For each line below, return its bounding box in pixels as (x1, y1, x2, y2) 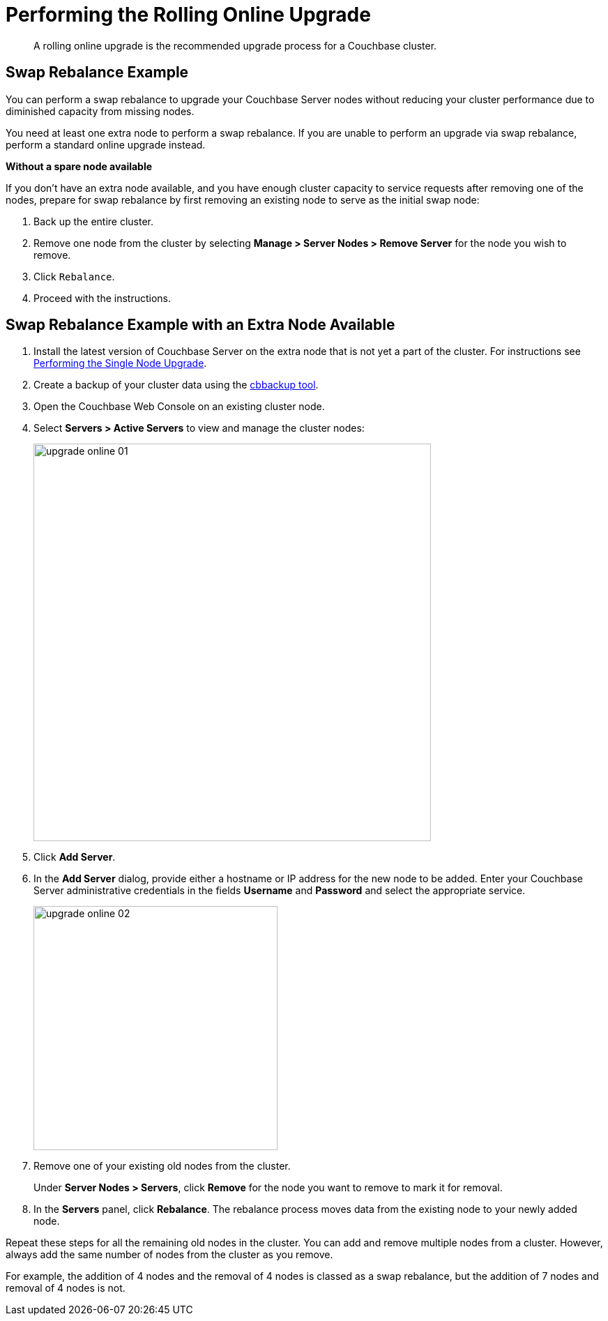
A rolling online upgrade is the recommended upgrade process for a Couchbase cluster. (33, 39, 437, 52)
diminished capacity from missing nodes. (6, 105, 195, 117)
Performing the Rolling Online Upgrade (6, 3, 371, 27)
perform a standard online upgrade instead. (6, 138, 206, 151)
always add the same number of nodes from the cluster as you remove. (6, 1248, 333, 1261)
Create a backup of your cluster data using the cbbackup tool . (33, 379, 319, 391)
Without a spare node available (6, 160, 153, 172)
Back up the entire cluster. (33, 215, 154, 227)
